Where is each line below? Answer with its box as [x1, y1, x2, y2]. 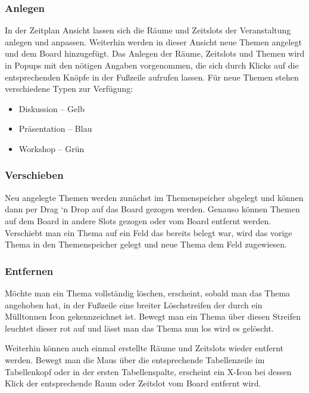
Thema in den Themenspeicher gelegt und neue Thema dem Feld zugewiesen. [5, 238, 287, 250]
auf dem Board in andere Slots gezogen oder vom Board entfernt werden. [5, 214, 271, 227]
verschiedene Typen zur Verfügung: [5, 82, 133, 95]
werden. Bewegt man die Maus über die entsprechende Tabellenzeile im [5, 353, 265, 366]
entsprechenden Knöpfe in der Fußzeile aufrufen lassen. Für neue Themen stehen [5, 70, 299, 83]
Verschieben [5, 168, 64, 182]
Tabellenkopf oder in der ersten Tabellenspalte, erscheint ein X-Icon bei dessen [5, 365, 292, 377]
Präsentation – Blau [18, 122, 92, 135]
